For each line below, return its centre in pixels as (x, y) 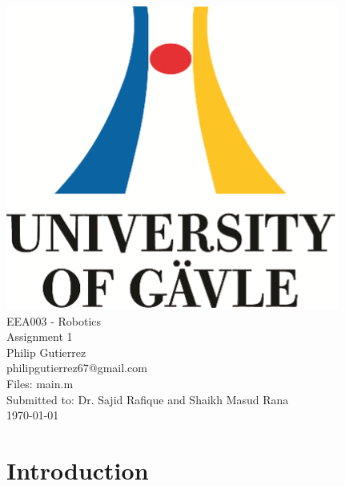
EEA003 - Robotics (54, 320)
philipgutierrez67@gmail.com (77, 368)
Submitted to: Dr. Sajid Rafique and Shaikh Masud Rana (148, 399)
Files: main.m (40, 383)
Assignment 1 (40, 336)
